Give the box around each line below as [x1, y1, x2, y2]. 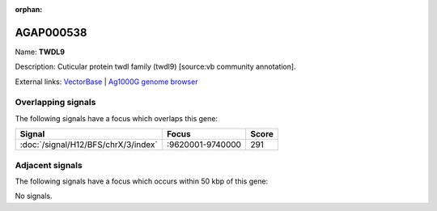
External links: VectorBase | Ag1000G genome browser [15, 77, 198, 87]
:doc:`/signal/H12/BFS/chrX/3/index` [19, 139, 158, 150]
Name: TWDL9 [15, 47, 65, 57]
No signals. [15, 191, 53, 201]
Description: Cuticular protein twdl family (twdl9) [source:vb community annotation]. [15, 61, 296, 72]
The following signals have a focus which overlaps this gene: [15, 113, 218, 123]
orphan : [15, 5, 43, 14]
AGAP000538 [15, 25, 87, 40]
